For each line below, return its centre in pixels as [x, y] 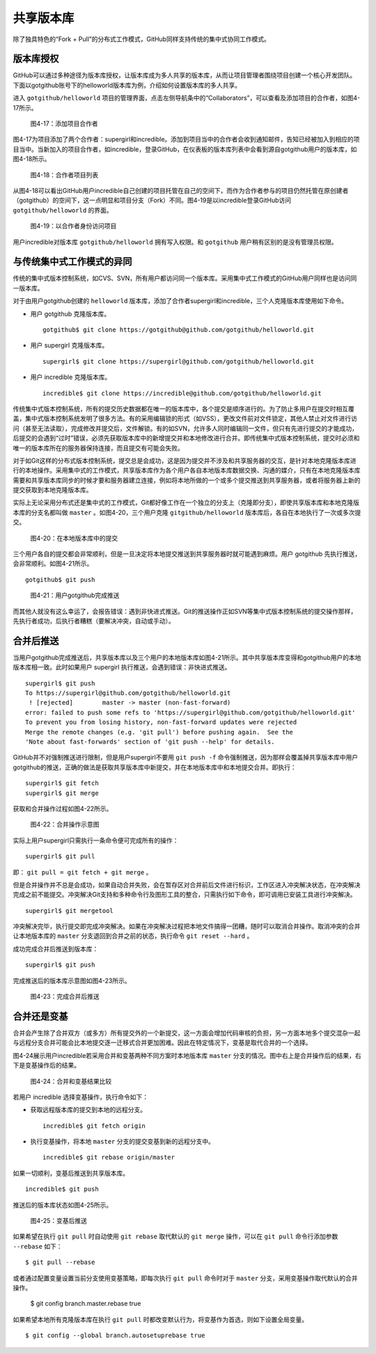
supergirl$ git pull [60, 856]
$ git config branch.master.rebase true [86, 1304]
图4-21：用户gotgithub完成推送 [75, 595]
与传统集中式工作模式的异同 [72, 262]
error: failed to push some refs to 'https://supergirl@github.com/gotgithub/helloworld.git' [190, 712]
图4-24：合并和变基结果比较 [71, 1081]
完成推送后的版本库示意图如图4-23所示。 [72, 980]
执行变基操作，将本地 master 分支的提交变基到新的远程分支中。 [123, 1141]
